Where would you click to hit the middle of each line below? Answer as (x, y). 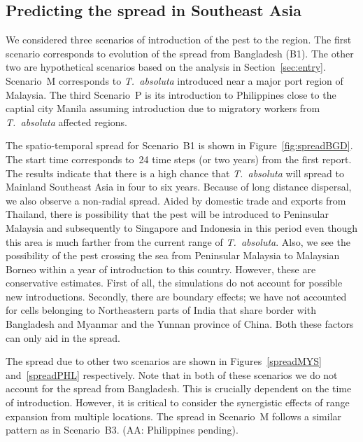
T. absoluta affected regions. (67, 122)
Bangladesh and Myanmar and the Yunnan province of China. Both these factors (180, 324)
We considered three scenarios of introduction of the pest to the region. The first (179, 40)
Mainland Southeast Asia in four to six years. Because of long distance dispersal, (179, 187)
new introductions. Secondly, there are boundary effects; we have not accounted (176, 296)
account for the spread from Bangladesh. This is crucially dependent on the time (179, 388)
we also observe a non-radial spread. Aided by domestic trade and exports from (176, 200)
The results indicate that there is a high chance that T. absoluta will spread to (175, 173)
